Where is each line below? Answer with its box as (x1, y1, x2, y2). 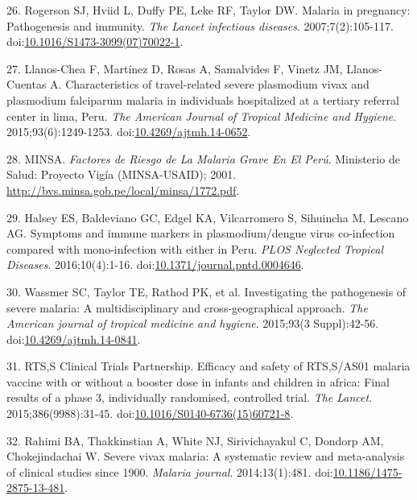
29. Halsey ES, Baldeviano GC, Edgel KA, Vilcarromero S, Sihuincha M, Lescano (6, 209, 409, 225)
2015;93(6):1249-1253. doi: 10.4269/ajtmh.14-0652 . (6, 123, 251, 140)
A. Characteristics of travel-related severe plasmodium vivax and (50, 76, 370, 93)
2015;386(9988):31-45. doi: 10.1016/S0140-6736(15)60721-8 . (6, 405, 294, 422)
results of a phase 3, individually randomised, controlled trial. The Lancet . (6, 389, 373, 406)
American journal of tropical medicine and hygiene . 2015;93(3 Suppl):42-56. (6, 315, 379, 332)
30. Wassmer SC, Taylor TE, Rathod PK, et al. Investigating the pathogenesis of (6, 283, 407, 300)
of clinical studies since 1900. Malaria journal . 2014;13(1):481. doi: (6, 463, 333, 480)
